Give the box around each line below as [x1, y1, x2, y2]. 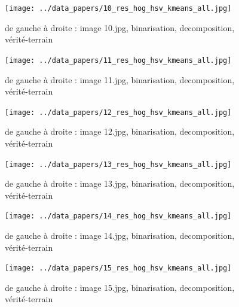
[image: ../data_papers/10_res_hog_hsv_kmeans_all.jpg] [5, 4, 232, 13]
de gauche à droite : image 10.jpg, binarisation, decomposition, [5, 21, 235, 34]
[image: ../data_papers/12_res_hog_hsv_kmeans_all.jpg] [5, 108, 232, 117]
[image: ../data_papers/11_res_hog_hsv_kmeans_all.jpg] [5, 56, 232, 65]
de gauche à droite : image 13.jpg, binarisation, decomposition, [5, 177, 235, 190]
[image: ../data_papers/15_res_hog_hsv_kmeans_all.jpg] [5, 264, 232, 273]
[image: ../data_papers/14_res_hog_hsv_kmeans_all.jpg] [5, 212, 232, 221]
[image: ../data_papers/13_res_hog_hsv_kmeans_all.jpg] [5, 160, 232, 169]
